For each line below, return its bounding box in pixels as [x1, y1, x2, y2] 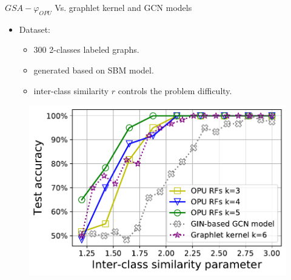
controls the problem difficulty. [118, 84, 232, 97]
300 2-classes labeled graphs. [33, 43, 139, 56]
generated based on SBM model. [33, 63, 154, 76]
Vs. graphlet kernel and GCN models [55, 1, 192, 13]
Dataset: [19, 22, 51, 35]
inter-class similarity [33, 84, 109, 97]
